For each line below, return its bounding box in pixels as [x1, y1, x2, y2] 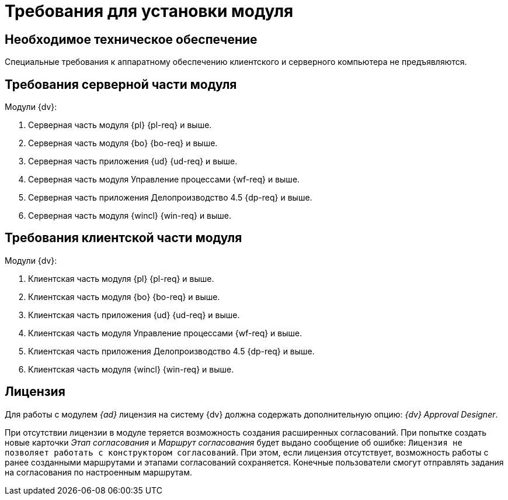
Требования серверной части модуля [5, 77, 237, 92]
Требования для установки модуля [5, 1, 294, 21]
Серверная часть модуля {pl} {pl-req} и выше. [28, 120, 212, 130]
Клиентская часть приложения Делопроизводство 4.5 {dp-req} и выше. [28, 346, 315, 356]
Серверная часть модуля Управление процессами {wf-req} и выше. [28, 174, 300, 185]
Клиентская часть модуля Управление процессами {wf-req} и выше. [28, 327, 302, 338]
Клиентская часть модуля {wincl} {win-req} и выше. [28, 364, 234, 374]
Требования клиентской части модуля [5, 230, 242, 246]
